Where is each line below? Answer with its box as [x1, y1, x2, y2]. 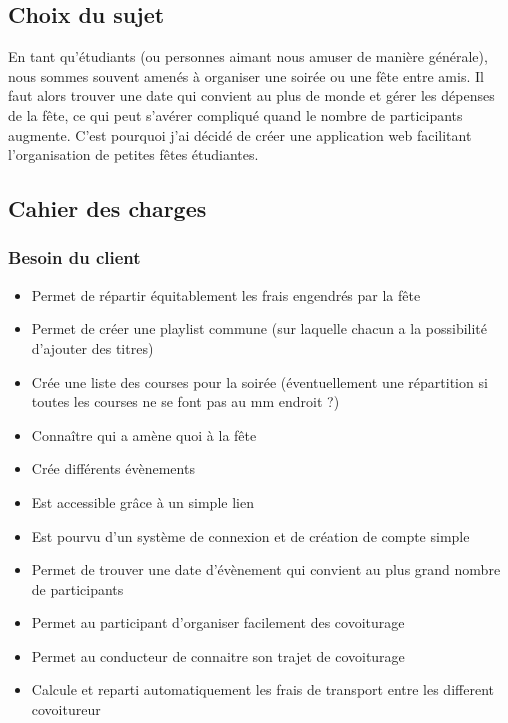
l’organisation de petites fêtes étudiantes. [8, 144, 259, 165]
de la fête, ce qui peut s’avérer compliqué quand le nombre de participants [8, 104, 463, 125]
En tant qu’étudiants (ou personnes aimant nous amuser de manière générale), [8, 46, 488, 67]
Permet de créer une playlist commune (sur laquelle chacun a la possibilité [31, 318, 488, 339]
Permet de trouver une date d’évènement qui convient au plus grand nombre [31, 559, 501, 580]
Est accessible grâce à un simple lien [31, 491, 254, 512]
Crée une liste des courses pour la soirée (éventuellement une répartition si [31, 371, 488, 392]
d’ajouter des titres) [31, 337, 154, 358]
